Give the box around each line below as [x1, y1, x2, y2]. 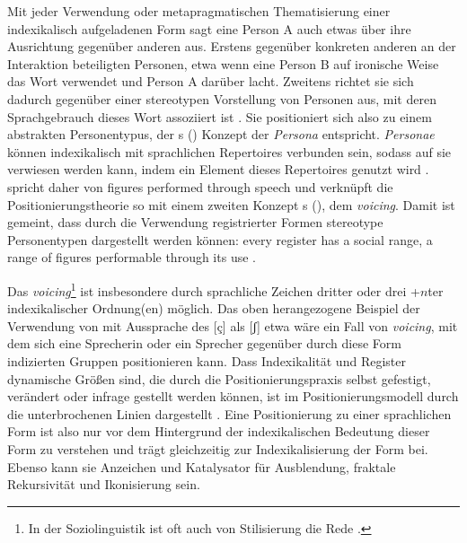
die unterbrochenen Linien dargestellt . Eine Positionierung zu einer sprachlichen [7, 404, 452, 423]
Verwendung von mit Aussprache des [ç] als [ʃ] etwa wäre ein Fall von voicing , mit [7, 316, 458, 335]
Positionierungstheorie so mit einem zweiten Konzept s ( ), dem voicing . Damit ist [7, 195, 455, 214]
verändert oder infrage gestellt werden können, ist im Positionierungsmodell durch [7, 387, 459, 406]
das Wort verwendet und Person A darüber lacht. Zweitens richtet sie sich [7, 72, 414, 91]
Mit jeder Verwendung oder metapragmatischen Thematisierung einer [7, 2, 391, 20]
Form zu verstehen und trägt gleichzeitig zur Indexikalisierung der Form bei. [7, 439, 428, 458]
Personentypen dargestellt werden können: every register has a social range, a [7, 230, 433, 249]
